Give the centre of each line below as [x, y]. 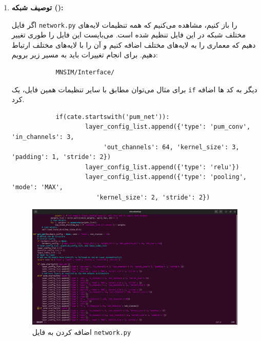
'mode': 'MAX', [37, 187]
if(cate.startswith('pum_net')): [113, 117]
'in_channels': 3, [43, 137]
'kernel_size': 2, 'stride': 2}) [153, 197]
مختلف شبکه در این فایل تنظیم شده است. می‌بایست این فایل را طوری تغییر [129, 35]
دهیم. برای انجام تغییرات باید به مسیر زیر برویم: [85, 55]
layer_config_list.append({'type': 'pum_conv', [168, 127]
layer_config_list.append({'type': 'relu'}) [162, 167]
